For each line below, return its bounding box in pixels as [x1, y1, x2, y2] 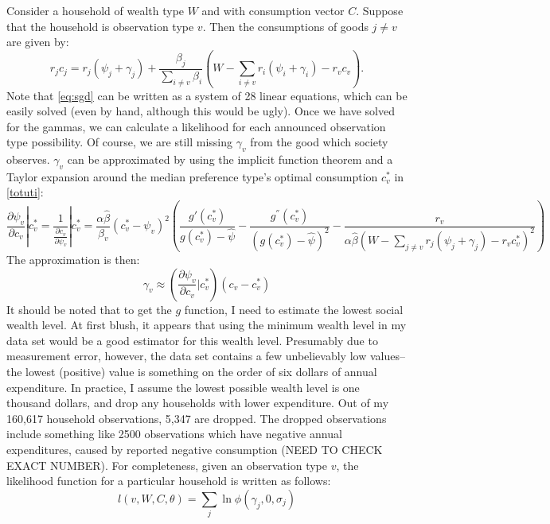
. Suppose [356, 2, 404, 18]
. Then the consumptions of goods [202, 17, 369, 34]
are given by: [6, 33, 69, 50]
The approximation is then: [6, 251, 140, 267]
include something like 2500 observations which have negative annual [6, 425, 342, 442]
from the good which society [250, 134, 388, 150]
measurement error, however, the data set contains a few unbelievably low [6, 347, 367, 364]
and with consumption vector [201, 2, 345, 18]
